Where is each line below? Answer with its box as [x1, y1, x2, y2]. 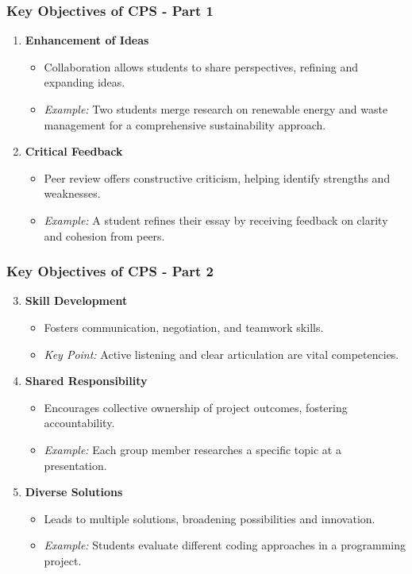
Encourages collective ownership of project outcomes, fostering [44, 399, 348, 415]
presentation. [44, 457, 107, 473]
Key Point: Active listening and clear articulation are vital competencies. [44, 345, 399, 362]
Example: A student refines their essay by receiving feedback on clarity [44, 211, 388, 228]
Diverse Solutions [25, 483, 123, 500]
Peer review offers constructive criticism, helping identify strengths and [44, 169, 391, 186]
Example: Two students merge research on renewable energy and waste [44, 101, 388, 117]
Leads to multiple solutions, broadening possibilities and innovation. [44, 510, 375, 526]
